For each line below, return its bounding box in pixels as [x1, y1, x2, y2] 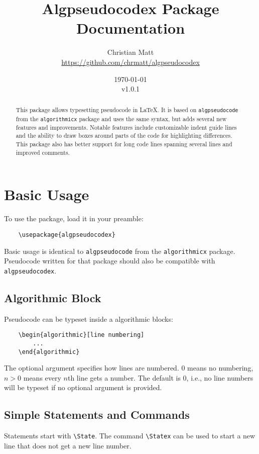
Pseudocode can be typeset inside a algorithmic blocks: [4, 313, 173, 324]
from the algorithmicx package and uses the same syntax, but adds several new [16, 114, 227, 123]
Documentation [76, 18, 185, 38]
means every [23, 372, 61, 383]
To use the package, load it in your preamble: [4, 213, 144, 224]
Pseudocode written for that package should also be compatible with [4, 255, 215, 266]
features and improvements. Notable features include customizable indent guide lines [16, 123, 237, 131]
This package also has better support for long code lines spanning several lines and [16, 140, 232, 148]
